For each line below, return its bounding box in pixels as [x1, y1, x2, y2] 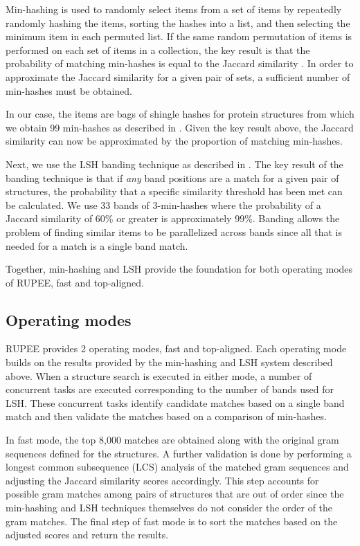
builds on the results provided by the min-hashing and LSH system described [6, 355, 333, 370]
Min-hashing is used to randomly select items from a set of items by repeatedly [6, 2, 342, 16]
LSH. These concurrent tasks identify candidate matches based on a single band [6, 395, 345, 410]
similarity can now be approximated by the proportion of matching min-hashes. [6, 134, 343, 148]
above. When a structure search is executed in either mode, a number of [6, 368, 312, 383]
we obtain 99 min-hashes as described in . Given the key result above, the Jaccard [6, 120, 354, 134]
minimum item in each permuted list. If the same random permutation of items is [6, 29, 352, 44]
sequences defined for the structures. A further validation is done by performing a [6, 446, 352, 460]
